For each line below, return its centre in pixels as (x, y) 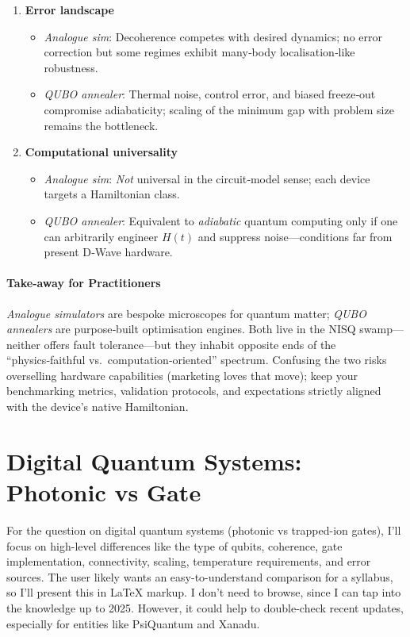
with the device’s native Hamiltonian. (98, 407)
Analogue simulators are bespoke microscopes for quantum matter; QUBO (186, 313)
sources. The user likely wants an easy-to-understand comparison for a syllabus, (200, 576)
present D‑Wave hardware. (108, 252)
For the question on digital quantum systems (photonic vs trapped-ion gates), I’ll (204, 530)
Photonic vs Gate (104, 492)
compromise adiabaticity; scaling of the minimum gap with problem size (219, 109)
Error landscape (69, 10)
